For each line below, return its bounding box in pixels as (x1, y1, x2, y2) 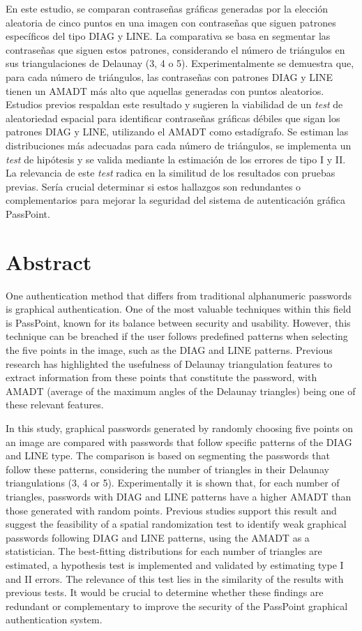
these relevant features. (6, 397, 104, 412)
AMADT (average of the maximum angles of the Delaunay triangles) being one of (6, 383, 356, 398)
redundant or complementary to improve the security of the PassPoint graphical (6, 598, 348, 613)
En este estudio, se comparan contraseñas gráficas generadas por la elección (6, 1, 329, 15)
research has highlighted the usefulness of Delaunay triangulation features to (6, 356, 333, 371)
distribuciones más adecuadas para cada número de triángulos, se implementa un (6, 138, 352, 152)
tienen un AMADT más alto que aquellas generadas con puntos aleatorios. (6, 83, 324, 98)
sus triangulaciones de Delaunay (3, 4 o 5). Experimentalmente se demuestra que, (6, 56, 354, 70)
